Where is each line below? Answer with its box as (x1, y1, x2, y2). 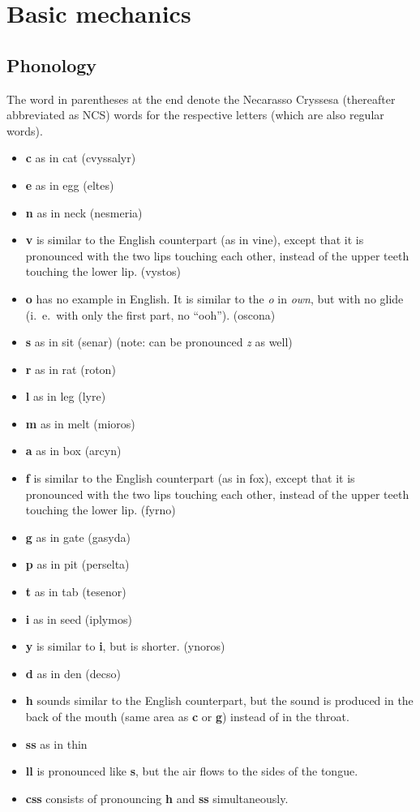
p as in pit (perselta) (25, 556, 130, 573)
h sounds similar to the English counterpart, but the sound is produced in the (25, 692, 414, 709)
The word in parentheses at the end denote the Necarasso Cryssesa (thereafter (6, 90, 396, 107)
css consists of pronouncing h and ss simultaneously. (25, 789, 289, 806)
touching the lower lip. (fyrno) (25, 501, 176, 518)
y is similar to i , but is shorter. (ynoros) (25, 638, 225, 655)
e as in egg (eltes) (25, 176, 114, 193)
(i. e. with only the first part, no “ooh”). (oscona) (25, 306, 276, 323)
